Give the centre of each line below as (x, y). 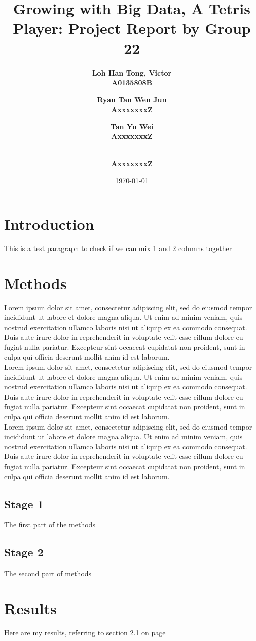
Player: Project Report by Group (132, 28)
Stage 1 (24, 503)
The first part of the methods (50, 525)
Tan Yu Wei (132, 126)
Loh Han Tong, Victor (132, 72)
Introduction (49, 223)
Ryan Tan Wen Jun (132, 99)
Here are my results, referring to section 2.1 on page (85, 632)
